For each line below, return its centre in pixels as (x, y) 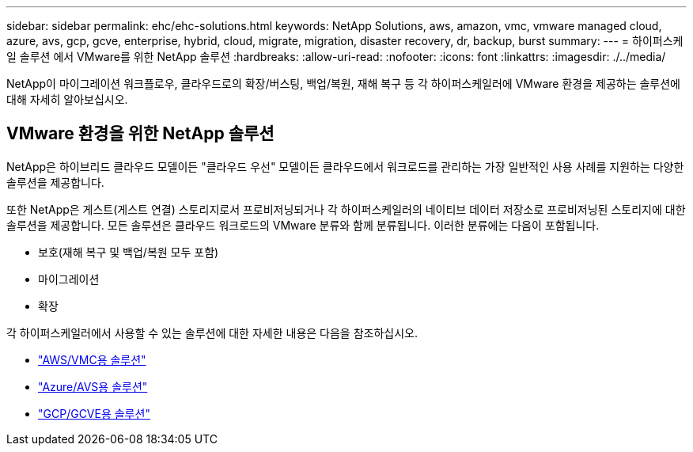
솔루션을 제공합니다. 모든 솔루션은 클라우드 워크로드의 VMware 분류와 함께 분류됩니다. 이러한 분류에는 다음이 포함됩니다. (303, 225)
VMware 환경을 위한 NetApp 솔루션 (140, 134)
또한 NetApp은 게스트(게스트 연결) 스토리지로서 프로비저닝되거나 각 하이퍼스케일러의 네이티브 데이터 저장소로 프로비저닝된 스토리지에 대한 (346, 209)
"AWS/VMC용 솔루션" (92, 359)
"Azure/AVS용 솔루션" (93, 386)
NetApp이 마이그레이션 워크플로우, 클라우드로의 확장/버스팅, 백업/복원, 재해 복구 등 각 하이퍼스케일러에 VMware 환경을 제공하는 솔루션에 (343, 84)
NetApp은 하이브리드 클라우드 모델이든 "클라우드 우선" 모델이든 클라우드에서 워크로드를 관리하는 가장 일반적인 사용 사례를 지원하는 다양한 (345, 166)
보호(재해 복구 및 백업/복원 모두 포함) (129, 252)
